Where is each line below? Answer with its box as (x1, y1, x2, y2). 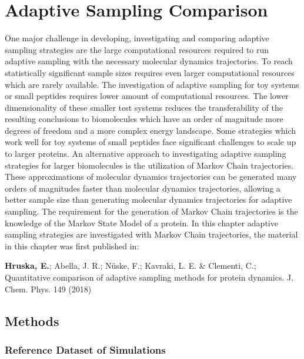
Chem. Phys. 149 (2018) (5, 282, 92, 295)
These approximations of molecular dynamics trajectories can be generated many (5, 170, 297, 183)
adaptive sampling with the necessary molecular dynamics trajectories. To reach (5, 55, 293, 67)
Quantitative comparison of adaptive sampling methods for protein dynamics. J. (5, 271, 294, 283)
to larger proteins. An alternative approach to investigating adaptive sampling (5, 147, 286, 160)
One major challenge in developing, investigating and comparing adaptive (5, 32, 269, 44)
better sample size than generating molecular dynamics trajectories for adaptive (5, 193, 292, 206)
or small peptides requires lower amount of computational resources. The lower (5, 90, 289, 102)
